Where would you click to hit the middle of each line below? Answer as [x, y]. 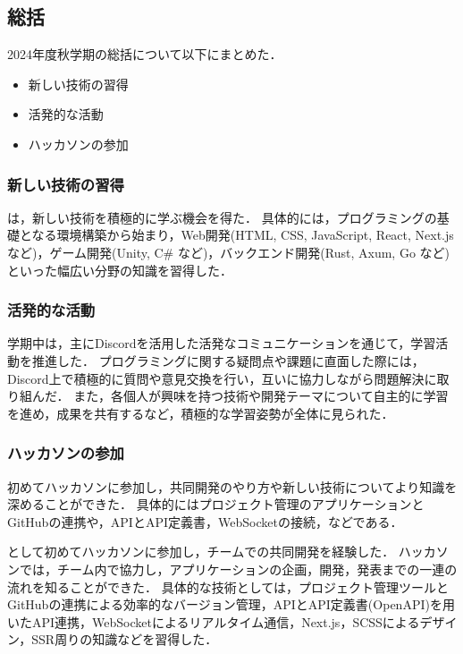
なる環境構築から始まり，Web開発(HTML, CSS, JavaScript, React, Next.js [243, 235]
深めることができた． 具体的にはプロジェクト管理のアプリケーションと [216, 504]
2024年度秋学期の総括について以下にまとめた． [145, 54]
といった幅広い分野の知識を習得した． [120, 270]
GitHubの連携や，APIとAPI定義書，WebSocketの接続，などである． [205, 521]
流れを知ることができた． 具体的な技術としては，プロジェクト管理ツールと [228, 586]
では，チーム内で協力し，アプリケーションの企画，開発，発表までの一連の [238, 569]
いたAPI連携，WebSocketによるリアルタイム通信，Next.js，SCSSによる [214, 621]
